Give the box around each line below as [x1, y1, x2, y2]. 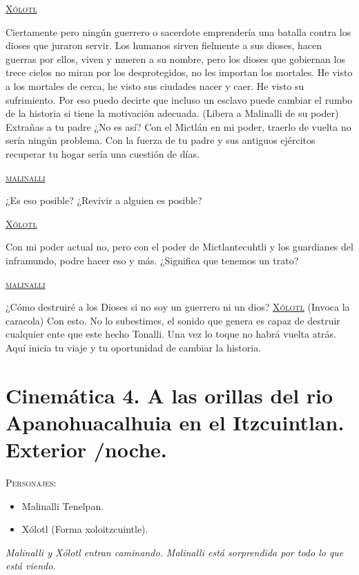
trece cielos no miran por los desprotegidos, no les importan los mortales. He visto [6, 65, 353, 80]
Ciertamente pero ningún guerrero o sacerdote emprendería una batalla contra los [6, 24, 351, 39]
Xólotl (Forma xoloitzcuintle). [21, 522, 148, 536]
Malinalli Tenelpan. [21, 498, 104, 513]
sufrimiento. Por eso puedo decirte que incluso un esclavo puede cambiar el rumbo [6, 92, 353, 107]
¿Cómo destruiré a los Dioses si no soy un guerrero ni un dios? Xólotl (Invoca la [6, 300, 350, 314]
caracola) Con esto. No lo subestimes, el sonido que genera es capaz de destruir [6, 313, 340, 327]
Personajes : [6, 475, 57, 489]
